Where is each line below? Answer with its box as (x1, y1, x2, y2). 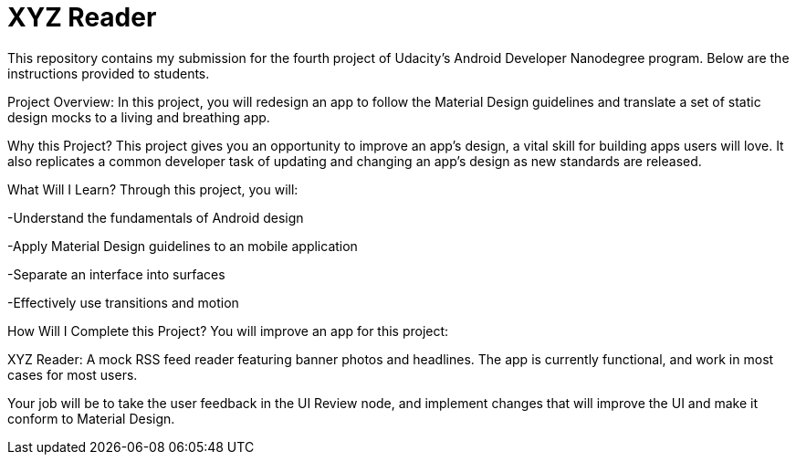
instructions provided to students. (7, 65, 210, 81)
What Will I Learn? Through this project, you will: (7, 181, 298, 197)
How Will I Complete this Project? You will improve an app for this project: (7, 322, 449, 339)
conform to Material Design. (7, 410, 175, 426)
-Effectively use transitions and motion (7, 294, 239, 310)
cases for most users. (7, 366, 138, 383)
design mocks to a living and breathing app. (7, 109, 270, 125)
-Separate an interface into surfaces (7, 266, 225, 282)
